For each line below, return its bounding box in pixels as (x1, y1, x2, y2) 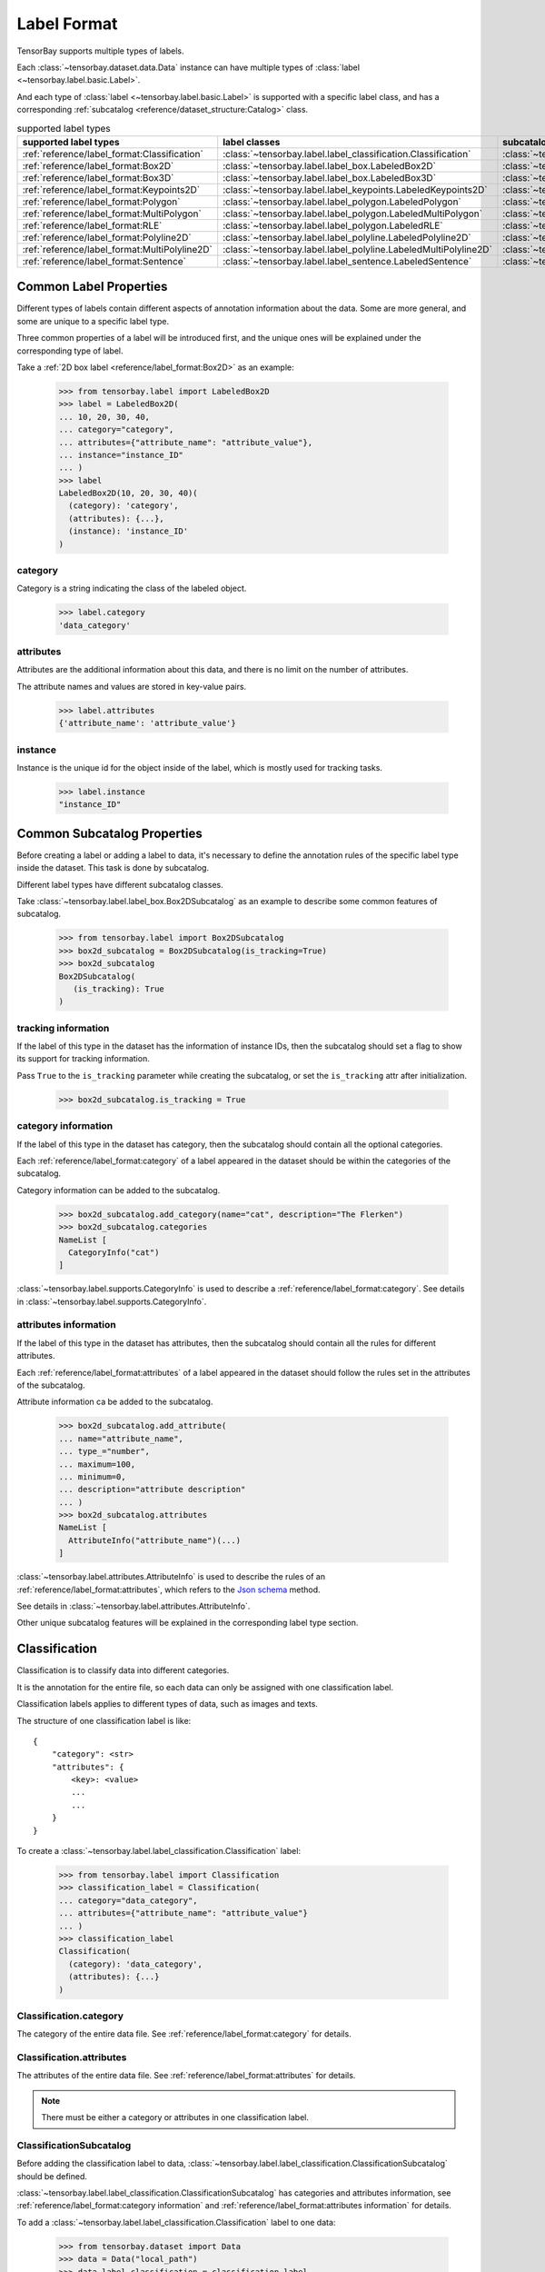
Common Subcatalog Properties (16, 825, 203, 841)
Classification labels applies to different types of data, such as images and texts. (16, 1699, 318, 1709)
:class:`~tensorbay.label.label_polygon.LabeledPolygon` (223, 195, 462, 208)
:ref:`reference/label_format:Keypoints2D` (22, 183, 200, 195)
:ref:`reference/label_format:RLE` (22, 219, 163, 232)
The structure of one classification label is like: (16, 1715, 192, 1726)
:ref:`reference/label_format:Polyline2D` (22, 231, 192, 244)
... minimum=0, (58, 1471, 126, 1481)
